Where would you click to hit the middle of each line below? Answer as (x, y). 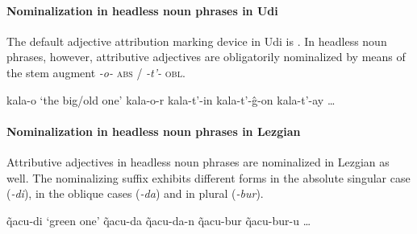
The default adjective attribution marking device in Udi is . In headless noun (197, 41)
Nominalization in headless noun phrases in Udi (142, 10)
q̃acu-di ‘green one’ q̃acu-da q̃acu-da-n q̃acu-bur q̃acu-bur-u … (159, 220)
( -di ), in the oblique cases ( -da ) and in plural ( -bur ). (135, 193)
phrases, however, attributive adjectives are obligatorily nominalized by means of (206, 57)
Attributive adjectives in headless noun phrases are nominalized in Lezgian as (198, 161)
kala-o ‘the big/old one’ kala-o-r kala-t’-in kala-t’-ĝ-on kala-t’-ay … (171, 99)
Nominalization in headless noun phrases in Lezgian (154, 131)
